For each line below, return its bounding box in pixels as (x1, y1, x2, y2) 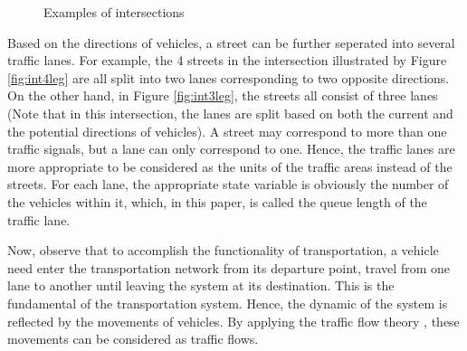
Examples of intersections (43, 3, 185, 21)
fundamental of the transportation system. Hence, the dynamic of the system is (7, 293, 448, 312)
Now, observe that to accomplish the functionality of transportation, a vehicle (7, 241, 439, 260)
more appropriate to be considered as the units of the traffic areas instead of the (7, 157, 453, 175)
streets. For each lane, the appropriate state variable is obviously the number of (7, 175, 449, 194)
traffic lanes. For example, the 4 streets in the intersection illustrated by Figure (7, 51, 447, 70)
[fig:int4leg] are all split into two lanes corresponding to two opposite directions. (7, 68, 450, 87)
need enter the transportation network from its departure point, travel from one (7, 258, 450, 277)
